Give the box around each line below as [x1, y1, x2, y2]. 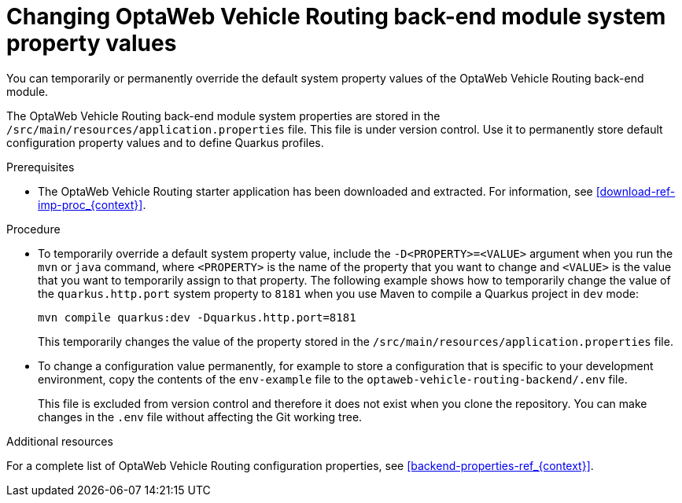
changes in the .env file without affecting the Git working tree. [38, 409, 363, 424]
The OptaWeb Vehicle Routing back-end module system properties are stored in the [6, 108, 441, 123]
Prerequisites [6, 160, 75, 174]
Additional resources [6, 434, 113, 448]
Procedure [6, 222, 61, 236]
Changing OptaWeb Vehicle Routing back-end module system [6, 3, 666, 30]
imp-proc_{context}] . [38, 197, 146, 211]
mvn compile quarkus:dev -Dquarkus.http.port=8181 [38, 310, 356, 324]
